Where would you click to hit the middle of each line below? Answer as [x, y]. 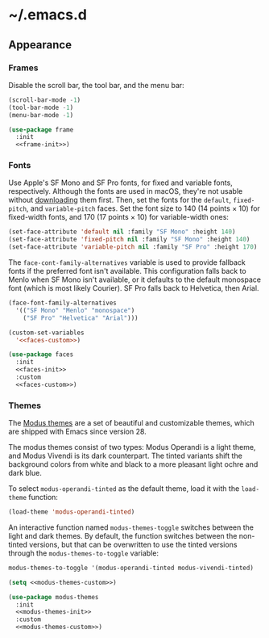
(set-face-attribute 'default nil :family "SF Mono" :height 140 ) [122, 232]
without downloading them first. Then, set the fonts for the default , [120, 200]
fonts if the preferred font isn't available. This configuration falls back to [128, 271]
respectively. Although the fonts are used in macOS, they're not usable [126, 191]
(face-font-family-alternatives [62, 303]
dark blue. [25, 473]
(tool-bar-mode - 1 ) [41, 107]
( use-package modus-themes [54, 597]
